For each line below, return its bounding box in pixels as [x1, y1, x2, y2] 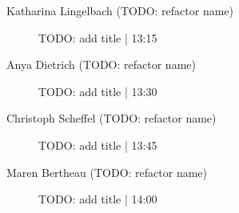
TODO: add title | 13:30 [38, 82, 157, 99]
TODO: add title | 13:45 [38, 136, 157, 153]
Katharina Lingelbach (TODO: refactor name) [6, 2, 234, 18]
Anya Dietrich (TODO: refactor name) [6, 56, 196, 73]
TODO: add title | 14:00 [38, 191, 157, 207]
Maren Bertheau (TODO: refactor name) [6, 163, 207, 180]
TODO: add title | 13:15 [38, 29, 157, 46]
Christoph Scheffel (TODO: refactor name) [6, 110, 217, 127]
